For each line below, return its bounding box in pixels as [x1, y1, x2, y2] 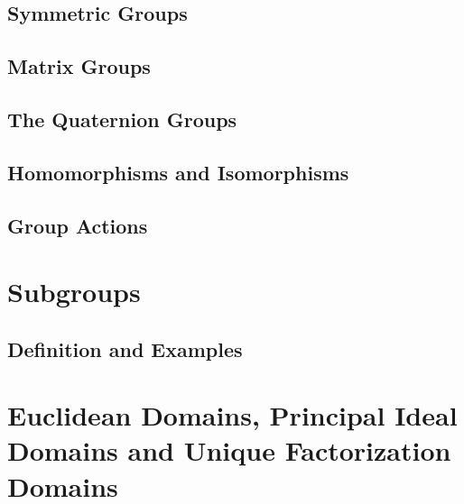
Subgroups [7, 273, 141, 310]
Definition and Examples [7, 334, 243, 362]
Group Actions [7, 211, 148, 239]
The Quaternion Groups [7, 105, 237, 133]
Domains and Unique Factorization [7, 432, 451, 469]
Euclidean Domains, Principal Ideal [7, 397, 458, 434]
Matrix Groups [7, 52, 151, 80]
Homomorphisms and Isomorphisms [7, 158, 349, 186]
